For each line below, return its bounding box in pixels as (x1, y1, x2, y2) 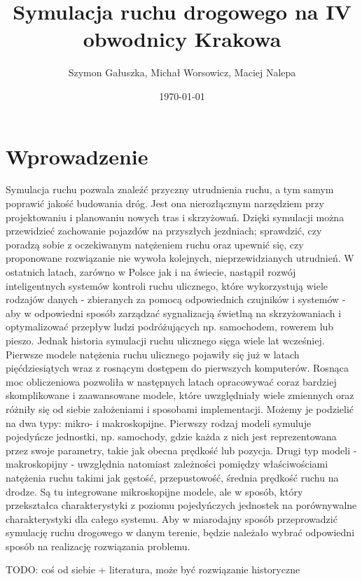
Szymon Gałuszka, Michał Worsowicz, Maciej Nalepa (68, 65, 296, 80)
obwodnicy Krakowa (83, 24, 281, 53)
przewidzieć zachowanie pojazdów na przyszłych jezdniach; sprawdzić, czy (6, 223, 322, 238)
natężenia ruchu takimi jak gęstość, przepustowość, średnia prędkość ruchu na (6, 470, 339, 484)
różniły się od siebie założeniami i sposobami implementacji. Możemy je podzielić (6, 401, 354, 416)
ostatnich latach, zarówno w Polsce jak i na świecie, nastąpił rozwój (6, 265, 296, 279)
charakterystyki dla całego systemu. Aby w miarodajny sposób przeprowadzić (6, 511, 337, 526)
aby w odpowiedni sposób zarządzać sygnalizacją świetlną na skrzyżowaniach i (6, 305, 342, 320)
